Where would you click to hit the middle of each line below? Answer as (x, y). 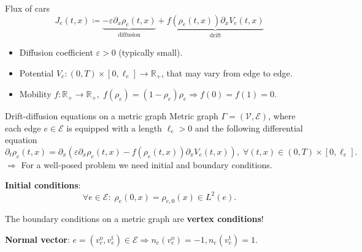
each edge (23, 128)
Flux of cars (28, 8)
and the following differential (249, 128)
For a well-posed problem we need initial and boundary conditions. (147, 164)
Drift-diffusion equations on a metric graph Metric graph (112, 116)
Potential (37, 72)
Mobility (35, 94)
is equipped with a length (114, 128)
